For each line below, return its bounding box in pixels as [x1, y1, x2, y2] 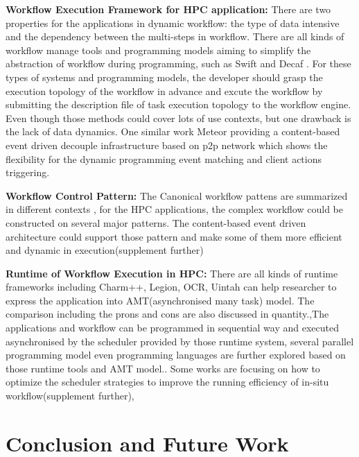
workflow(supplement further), [6, 388, 134, 403]
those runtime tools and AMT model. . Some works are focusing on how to [6, 361, 320, 375]
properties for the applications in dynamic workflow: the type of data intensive [6, 15, 340, 30]
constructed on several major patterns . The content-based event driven [6, 215, 306, 230]
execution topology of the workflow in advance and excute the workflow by [6, 83, 323, 98]
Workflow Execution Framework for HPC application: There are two [6, 2, 331, 16]
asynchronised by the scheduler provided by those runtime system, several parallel [6, 334, 354, 348]
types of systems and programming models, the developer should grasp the [6, 69, 323, 84]
